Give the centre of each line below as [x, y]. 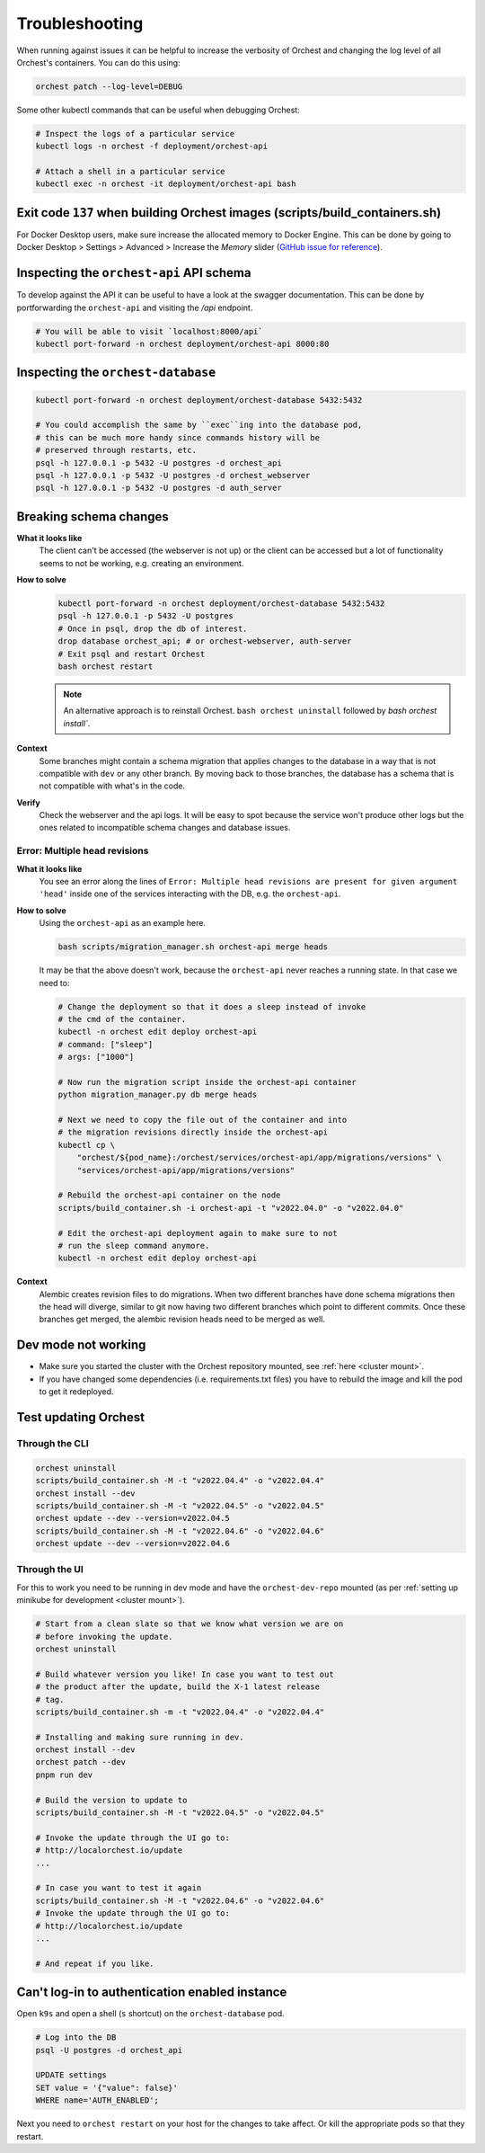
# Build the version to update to [111, 1800]
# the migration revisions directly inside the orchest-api [193, 1132]
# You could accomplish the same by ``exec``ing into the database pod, [199, 425]
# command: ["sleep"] [106, 1044]
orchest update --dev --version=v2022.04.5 [133, 1518]
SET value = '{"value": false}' [107, 2087]
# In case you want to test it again [119, 1888]
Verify [28, 802]
